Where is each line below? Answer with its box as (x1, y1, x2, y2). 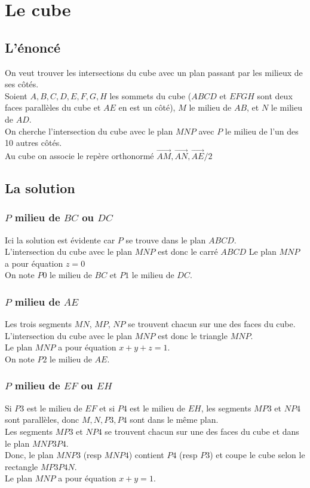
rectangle (5, 460, 38, 472)
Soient (5, 89, 27, 102)
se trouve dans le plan (125, 233, 206, 246)
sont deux (257, 89, 293, 102)
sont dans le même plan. (130, 413, 219, 426)
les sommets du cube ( (109, 89, 192, 102)
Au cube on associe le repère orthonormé (5, 149, 154, 161)
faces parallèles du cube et (5, 101, 101, 114)
